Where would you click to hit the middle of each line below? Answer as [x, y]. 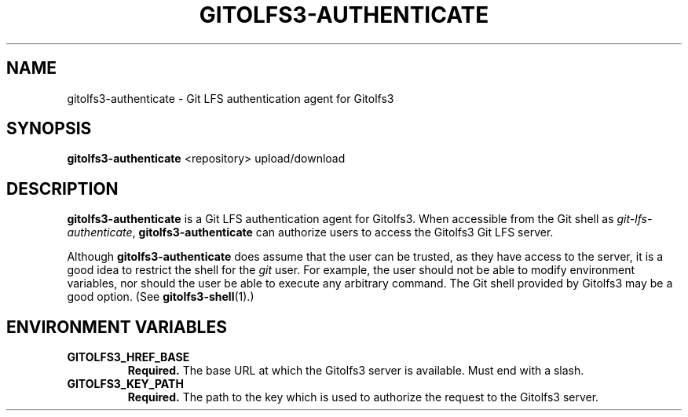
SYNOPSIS [49, 129]
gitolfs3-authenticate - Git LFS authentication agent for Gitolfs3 [231, 98]
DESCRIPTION [62, 188]
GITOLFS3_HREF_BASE [128, 357]
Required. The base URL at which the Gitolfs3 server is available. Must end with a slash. [356, 371]
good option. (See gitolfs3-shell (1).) [161, 297]
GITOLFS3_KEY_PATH [125, 384]
